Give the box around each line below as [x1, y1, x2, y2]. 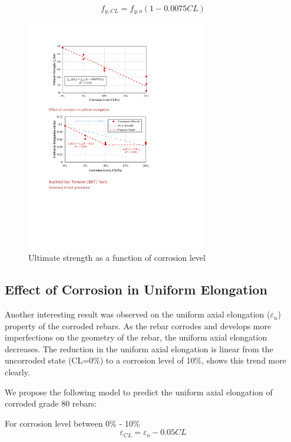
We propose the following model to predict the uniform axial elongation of [5, 385, 273, 398]
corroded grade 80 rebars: [5, 397, 97, 410]
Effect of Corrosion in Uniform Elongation [5, 280, 267, 299]
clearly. [5, 366, 30, 378]
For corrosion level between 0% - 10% [5, 417, 140, 429]
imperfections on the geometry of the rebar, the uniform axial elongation [5, 331, 267, 343]
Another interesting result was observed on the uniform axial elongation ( [5, 308, 270, 320]
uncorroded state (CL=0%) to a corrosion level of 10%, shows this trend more [5, 354, 286, 366]
